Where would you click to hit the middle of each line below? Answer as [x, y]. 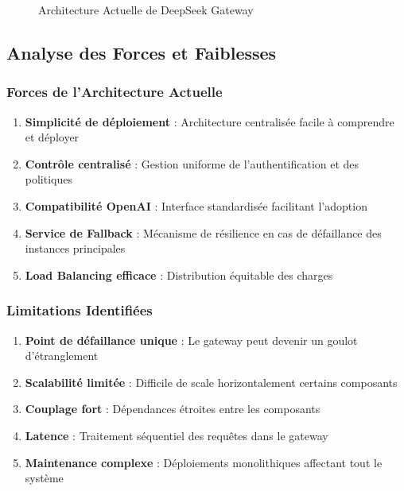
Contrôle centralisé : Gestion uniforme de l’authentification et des [192, 163]
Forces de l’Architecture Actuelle [115, 92]
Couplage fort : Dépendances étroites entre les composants [173, 409]
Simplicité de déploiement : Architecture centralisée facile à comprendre [210, 121]
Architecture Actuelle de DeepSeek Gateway [146, 10]
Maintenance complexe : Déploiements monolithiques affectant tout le [204, 462]
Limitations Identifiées [80, 310]
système [44, 478]
